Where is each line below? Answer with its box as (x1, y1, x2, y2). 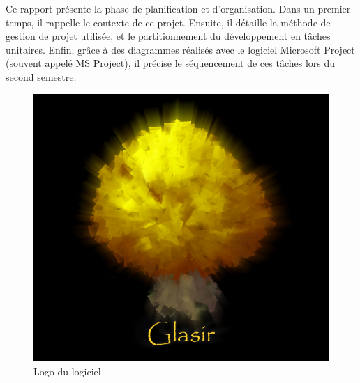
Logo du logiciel (33, 364, 101, 378)
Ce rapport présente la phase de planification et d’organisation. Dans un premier (6, 1, 351, 15)
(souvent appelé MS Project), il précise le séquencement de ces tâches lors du (6, 56, 336, 70)
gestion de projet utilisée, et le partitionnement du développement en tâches (6, 29, 331, 43)
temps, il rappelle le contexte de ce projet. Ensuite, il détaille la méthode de (6, 15, 331, 29)
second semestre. (6, 69, 77, 84)
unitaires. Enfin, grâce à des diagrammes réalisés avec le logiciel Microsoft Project (6, 42, 355, 56)
